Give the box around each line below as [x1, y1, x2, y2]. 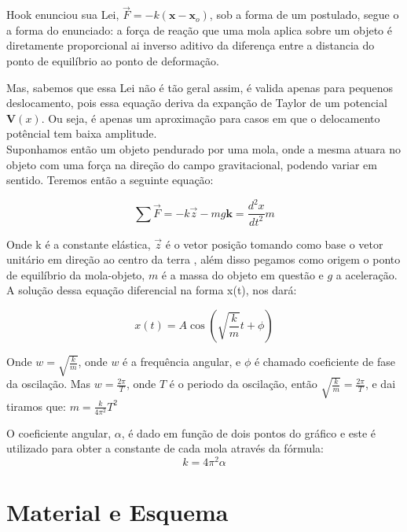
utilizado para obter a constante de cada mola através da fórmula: [6, 440, 324, 456]
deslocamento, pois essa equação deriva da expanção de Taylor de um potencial [6, 94, 387, 111]
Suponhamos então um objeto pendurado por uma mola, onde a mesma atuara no [6, 140, 401, 157]
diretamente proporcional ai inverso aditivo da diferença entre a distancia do [6, 37, 375, 54]
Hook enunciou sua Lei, [6, 6, 119, 23]
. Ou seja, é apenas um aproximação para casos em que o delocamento [41, 109, 380, 126]
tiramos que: [6, 397, 66, 414]
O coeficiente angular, [6, 424, 112, 441]
